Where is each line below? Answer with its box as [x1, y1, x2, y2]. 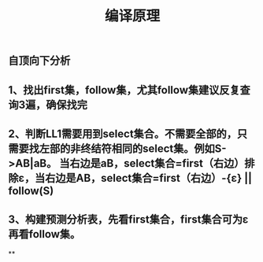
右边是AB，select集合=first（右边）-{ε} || [44, 171, 253, 185]
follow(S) [8, 184, 54, 197]
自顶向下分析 [8, 54, 71, 68]
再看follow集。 [8, 227, 81, 241]
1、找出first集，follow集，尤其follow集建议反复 [8, 83, 240, 97]
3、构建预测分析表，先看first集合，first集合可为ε [8, 213, 249, 227]
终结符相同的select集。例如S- [80, 142, 227, 155]
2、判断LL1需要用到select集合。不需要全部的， [8, 127, 238, 140]
